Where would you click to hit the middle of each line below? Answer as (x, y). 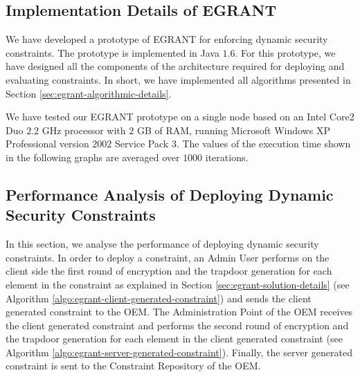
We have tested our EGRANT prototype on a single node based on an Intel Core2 (180, 117)
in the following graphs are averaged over (93, 157)
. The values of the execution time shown (263, 144)
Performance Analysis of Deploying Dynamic (170, 194)
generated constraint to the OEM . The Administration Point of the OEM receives (179, 312)
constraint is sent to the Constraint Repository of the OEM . (133, 366)
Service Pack (142, 144)
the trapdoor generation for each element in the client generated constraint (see (174, 339)
